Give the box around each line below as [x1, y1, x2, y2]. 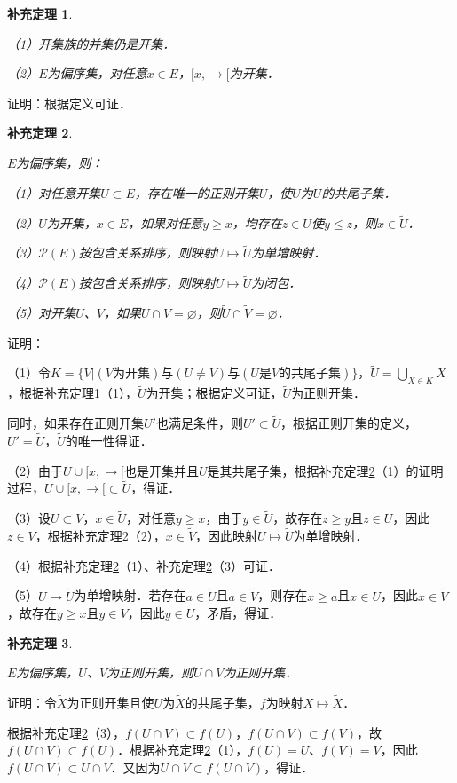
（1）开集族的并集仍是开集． [7, 34, 176, 52]
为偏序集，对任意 [47, 64, 147, 83]
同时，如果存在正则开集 [7, 414, 144, 432]
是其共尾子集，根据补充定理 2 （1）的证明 [207, 461, 444, 479]
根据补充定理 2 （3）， [7, 723, 125, 741]
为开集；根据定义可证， [146, 384, 283, 402]
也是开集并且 [123, 461, 199, 479]
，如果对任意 [128, 213, 203, 232]
